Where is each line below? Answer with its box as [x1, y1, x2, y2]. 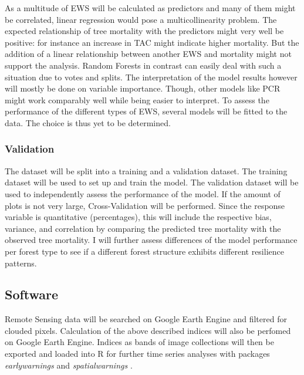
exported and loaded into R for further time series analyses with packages [5, 347, 270, 360]
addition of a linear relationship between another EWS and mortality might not [5, 48, 292, 60]
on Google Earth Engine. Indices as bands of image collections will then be [5, 336, 274, 348]
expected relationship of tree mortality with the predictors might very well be [5, 25, 284, 37]
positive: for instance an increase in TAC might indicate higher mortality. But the [5, 36, 299, 48]
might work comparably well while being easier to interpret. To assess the [5, 93, 269, 106]
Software [5, 285, 59, 303]
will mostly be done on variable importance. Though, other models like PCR [5, 82, 281, 94]
